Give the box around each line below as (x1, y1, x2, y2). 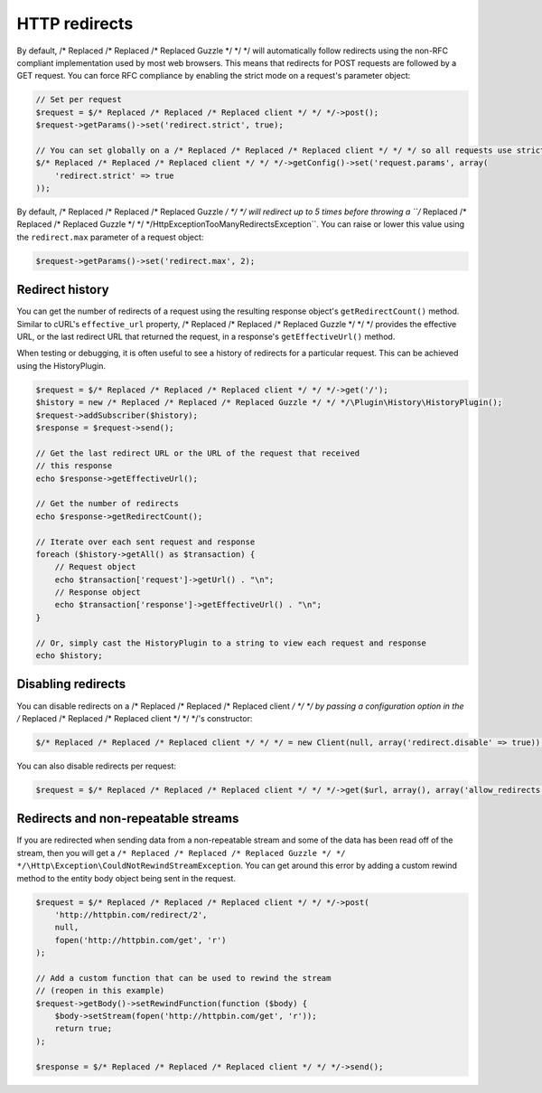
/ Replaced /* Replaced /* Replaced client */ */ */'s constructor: (16, 712, 253, 723)
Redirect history (16, 282, 109, 297)
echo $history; (35, 651, 103, 661)
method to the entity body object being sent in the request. (16, 872, 237, 883)
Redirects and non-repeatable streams (16, 811, 239, 826)
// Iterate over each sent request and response (35, 536, 256, 547)
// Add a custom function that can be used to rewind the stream (35, 973, 332, 983)
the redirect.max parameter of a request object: (16, 231, 204, 242)
